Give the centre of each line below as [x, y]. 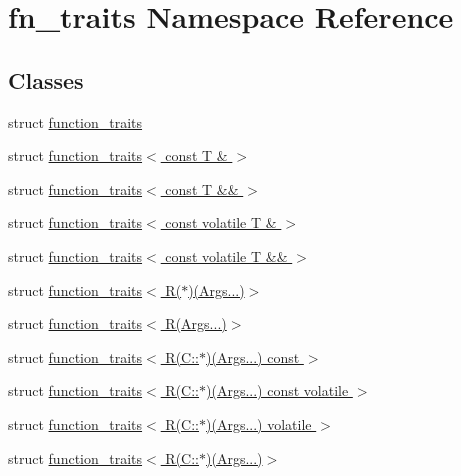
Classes [46, 79]
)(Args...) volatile [259, 423]
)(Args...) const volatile [277, 390]
